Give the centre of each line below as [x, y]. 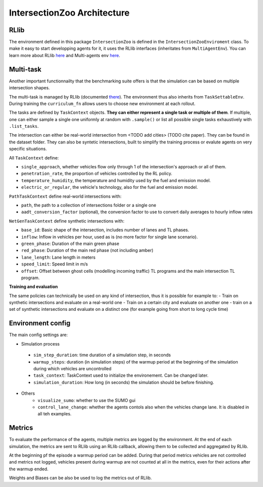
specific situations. [28, 149]
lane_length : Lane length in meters [58, 257]
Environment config [40, 323]
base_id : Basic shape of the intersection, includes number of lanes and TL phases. [105, 230]
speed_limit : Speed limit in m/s [55, 264]
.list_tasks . [24, 126]
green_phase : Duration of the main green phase [70, 243]
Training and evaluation [33, 287]
